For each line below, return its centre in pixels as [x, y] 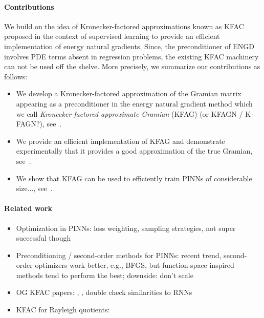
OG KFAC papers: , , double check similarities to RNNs [104, 292]
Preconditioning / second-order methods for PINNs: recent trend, [119, 255]
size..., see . [34, 188]
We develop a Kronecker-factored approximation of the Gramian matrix [129, 93]
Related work [28, 208]
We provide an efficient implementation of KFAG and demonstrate [120, 141]
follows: [16, 76]
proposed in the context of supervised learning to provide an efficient [112, 36]
